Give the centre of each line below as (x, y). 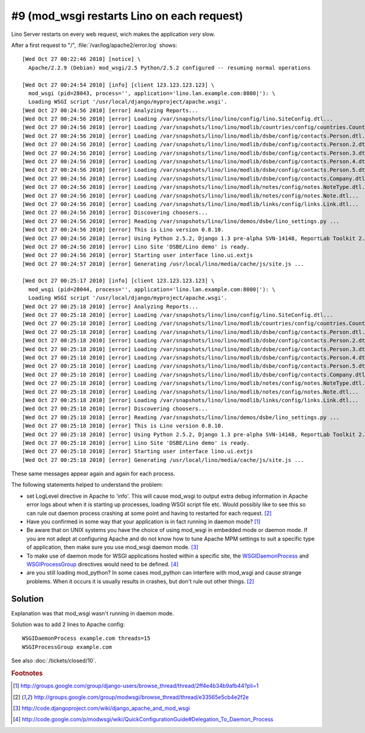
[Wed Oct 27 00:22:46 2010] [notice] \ (82, 59)
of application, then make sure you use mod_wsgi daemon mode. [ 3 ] (113, 547)
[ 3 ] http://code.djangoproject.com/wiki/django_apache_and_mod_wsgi (102, 708)
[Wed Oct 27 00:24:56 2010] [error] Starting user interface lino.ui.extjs (137, 255)
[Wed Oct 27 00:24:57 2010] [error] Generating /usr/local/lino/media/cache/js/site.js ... (163, 264)
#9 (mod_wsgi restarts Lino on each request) (127, 16)
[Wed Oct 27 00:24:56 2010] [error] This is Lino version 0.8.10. (123, 230)
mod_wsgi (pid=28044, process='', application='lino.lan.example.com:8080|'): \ (152, 289)
